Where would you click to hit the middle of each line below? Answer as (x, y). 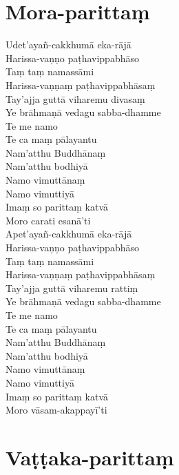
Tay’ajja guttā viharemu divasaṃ (75, 98)
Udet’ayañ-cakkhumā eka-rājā (69, 45)
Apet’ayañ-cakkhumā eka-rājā (69, 234)
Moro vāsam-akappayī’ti (56, 410)
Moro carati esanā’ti (48, 220)
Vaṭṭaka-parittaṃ (90, 457)
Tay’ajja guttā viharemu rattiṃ (72, 288)
